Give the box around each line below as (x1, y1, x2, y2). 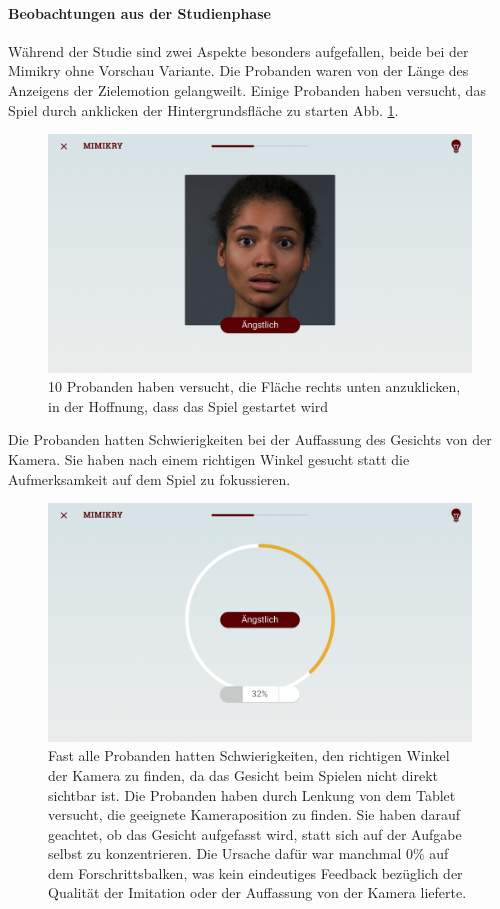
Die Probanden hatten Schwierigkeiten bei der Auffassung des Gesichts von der (8, 429, 492, 450)
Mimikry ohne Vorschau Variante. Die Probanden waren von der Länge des (8, 60, 469, 81)
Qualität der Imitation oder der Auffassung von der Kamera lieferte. (48, 882, 467, 903)
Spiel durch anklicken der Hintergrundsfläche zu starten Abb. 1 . (8, 99, 399, 120)
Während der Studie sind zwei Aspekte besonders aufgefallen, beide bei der (8, 40, 469, 61)
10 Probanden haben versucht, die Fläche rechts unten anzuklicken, (48, 376, 461, 397)
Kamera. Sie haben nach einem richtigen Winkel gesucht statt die (8, 449, 410, 470)
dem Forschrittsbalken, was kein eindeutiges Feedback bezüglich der (48, 862, 463, 883)
